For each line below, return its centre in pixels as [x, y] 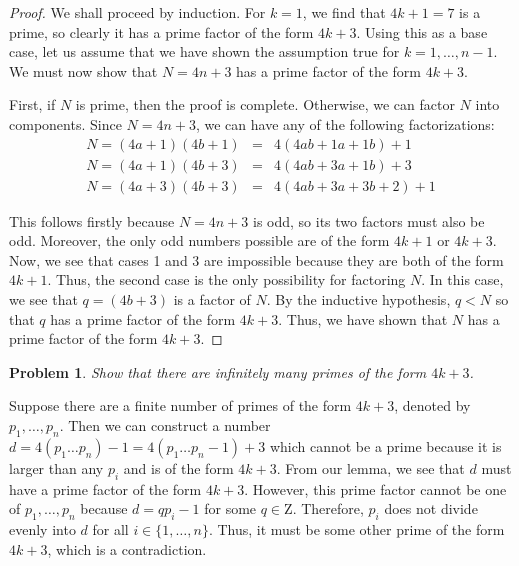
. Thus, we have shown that [363, 318]
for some [230, 508]
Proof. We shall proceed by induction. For [137, 12]
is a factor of [212, 299]
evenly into [42, 528]
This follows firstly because [92, 220]
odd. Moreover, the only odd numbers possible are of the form [199, 240]
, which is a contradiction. [127, 548]
